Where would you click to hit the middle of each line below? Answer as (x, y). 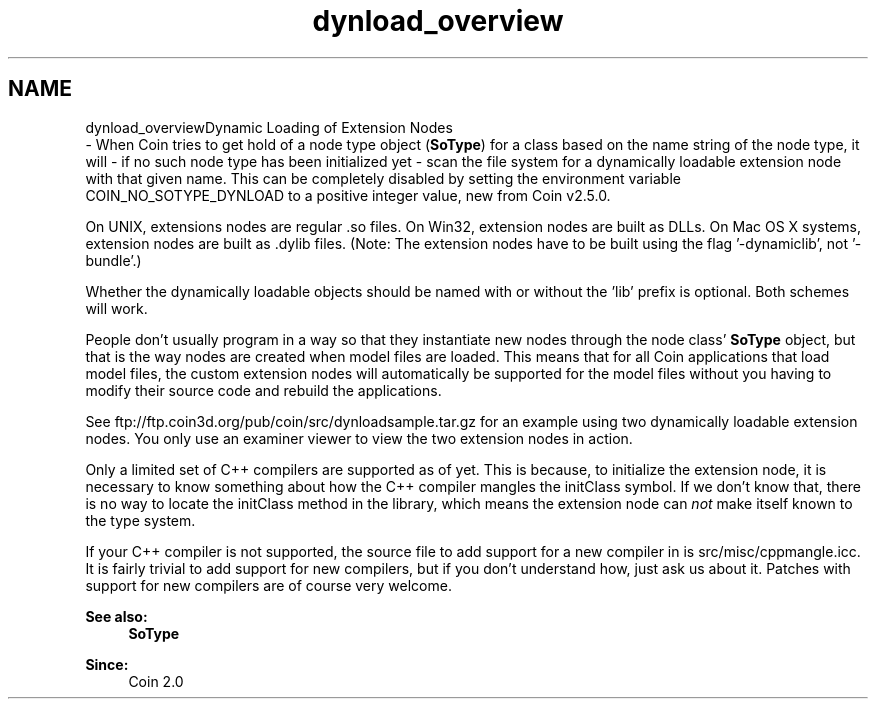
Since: (107, 664)
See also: (116, 616)
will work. (116, 308)
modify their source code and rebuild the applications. (263, 390)
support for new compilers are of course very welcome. (268, 585)
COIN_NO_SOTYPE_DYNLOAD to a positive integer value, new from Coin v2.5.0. (348, 195)
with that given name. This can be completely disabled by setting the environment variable (383, 178)
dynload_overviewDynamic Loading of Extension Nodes (269, 127)
